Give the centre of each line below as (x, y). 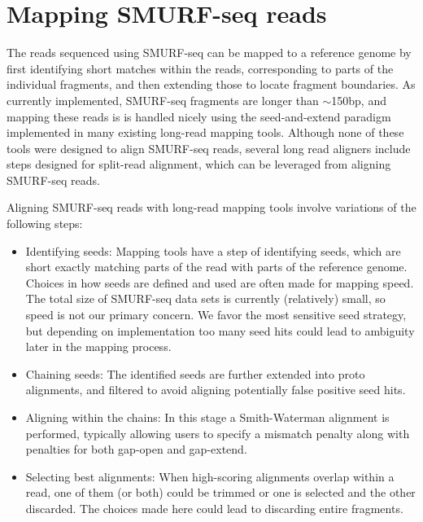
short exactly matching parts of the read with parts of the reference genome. (216, 267)
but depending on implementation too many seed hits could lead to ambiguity (220, 330)
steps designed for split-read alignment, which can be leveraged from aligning (199, 164)
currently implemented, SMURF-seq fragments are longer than (163, 100)
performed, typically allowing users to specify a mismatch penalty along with (218, 433)
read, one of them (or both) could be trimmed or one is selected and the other (220, 492)
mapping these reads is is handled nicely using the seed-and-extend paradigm (199, 116)
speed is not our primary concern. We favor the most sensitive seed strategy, (216, 315)
